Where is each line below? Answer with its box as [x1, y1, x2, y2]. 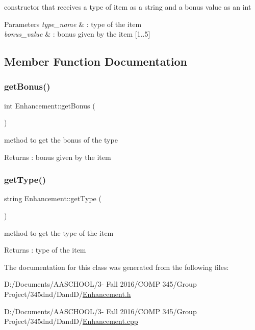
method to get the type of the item [4, 227, 114, 238]
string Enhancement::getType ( [4, 193, 101, 204]
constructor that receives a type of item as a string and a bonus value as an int [4, 2, 251, 12]
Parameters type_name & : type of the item [4, 18, 142, 29]
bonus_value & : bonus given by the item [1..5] [4, 29, 150, 39]
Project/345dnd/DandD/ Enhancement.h [4, 288, 131, 299]
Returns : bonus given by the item [4, 151, 111, 162]
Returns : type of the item [4, 244, 86, 255]
